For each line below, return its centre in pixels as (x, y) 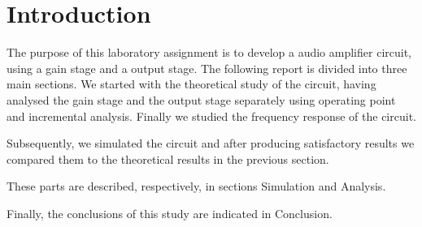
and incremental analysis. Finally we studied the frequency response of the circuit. (211, 116)
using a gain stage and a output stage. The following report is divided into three (207, 68)
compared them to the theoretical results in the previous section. (168, 158)
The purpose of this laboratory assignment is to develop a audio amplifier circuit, (209, 52)
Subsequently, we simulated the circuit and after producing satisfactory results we (211, 143)
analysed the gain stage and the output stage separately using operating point (201, 99)
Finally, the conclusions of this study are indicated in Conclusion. (170, 213)
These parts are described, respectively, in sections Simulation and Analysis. (196, 186)
